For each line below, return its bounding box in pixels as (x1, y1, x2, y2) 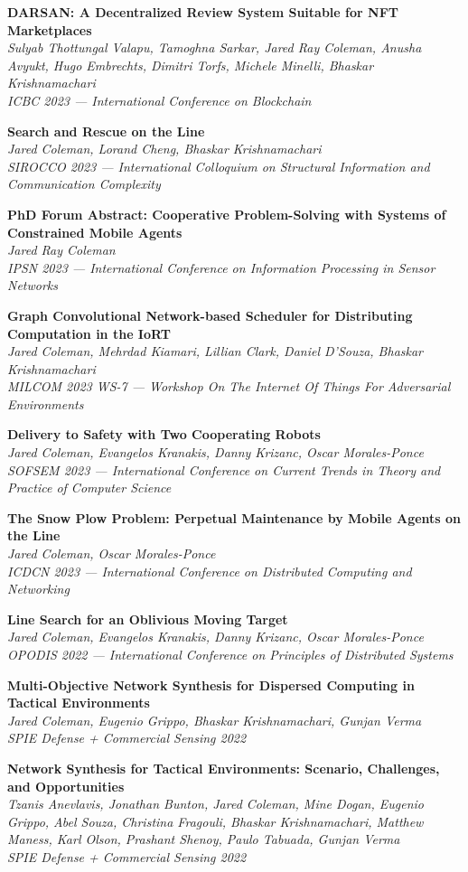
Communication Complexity (7, 174, 161, 193)
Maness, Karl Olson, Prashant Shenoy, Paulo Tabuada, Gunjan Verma (7, 830, 400, 849)
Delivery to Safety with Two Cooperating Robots (7, 425, 321, 444)
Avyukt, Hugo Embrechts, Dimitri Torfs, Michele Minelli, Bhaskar (7, 55, 374, 74)
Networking (7, 579, 70, 598)
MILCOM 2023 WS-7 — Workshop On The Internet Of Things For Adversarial (7, 377, 451, 396)
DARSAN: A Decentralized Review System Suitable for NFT (7, 3, 398, 21)
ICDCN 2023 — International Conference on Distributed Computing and (7, 561, 412, 580)
